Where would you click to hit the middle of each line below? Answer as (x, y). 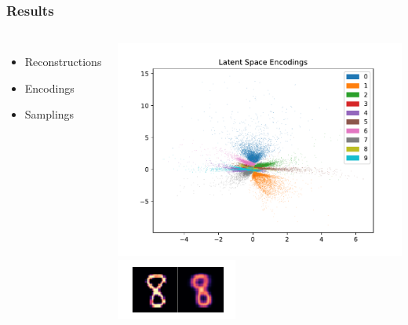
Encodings (49, 88)
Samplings (49, 114)
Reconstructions (63, 62)
